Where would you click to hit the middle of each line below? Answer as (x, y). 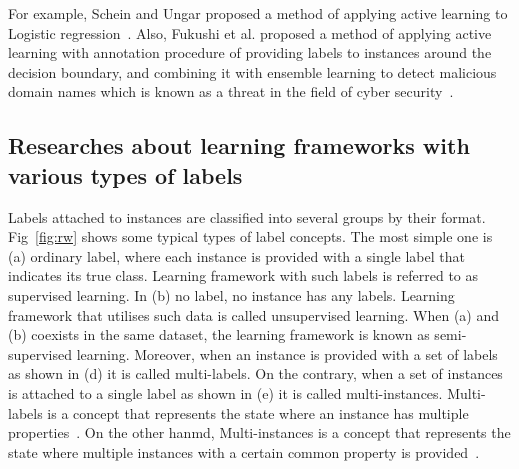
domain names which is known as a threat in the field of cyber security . (231, 91)
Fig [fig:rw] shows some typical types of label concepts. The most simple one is (250, 236)
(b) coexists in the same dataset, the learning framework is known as (219, 334)
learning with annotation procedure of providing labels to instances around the (250, 52)
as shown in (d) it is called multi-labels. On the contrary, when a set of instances (255, 373)
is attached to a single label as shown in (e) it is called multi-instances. (225, 392)
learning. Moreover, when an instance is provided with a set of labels (287, 353)
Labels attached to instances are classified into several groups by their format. (247, 216)
